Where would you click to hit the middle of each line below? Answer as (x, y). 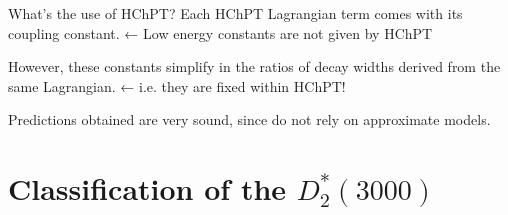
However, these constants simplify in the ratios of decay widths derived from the (254, 66)
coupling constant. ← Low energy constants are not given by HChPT (220, 32)
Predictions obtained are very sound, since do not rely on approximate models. (249, 119)
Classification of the (147, 188)
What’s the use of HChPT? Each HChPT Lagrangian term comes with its (235, 13)
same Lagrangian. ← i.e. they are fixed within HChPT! (177, 85)
